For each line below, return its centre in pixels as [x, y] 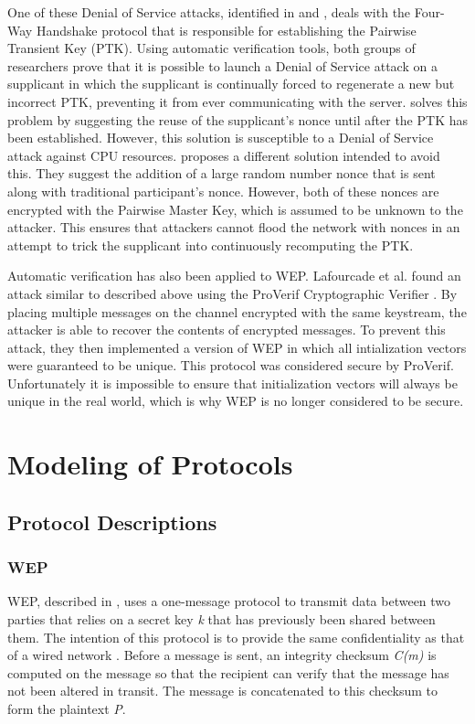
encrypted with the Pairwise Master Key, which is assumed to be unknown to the [235, 209]
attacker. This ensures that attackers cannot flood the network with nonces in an [234, 227]
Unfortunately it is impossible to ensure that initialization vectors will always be [232, 383]
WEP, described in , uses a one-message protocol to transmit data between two [229, 601]
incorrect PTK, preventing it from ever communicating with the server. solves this [237, 101]
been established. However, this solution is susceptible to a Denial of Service [221, 138]
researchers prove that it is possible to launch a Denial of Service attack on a [222, 65]
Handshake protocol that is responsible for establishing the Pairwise [226, 30]
